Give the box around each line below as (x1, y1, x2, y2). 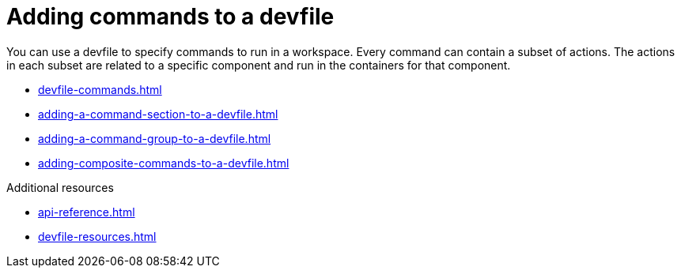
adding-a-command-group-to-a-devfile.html (38, 131, 271, 145)
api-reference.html (38, 205, 135, 219)
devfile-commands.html (38, 82, 162, 96)
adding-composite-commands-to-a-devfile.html (38, 156, 289, 170)
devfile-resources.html (38, 229, 157, 243)
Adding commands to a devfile (6, 3, 335, 30)
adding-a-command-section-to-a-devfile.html (38, 107, 278, 121)
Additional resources (6, 180, 114, 194)
